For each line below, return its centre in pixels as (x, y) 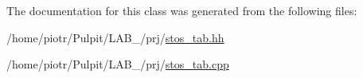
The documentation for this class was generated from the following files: (182, 10)
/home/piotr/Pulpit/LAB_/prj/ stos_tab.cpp (118, 64)
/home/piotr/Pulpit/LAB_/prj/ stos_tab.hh (115, 37)
